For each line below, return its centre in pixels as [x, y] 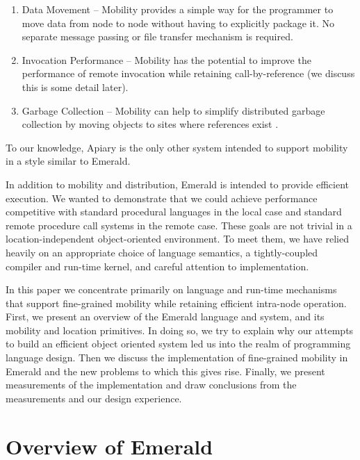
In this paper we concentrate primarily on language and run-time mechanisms [171, 289]
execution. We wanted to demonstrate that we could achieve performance [162, 198]
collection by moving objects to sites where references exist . [150, 124]
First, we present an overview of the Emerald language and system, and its [165, 317]
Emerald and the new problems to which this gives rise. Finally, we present [165, 371]
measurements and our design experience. [94, 398]
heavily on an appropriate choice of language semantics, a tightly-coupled [162, 252]
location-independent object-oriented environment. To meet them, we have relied [177, 239]
